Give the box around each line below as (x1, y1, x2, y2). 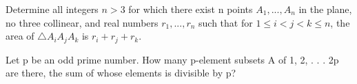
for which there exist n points (128, 2, 253, 16)
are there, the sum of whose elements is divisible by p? (6, 66, 236, 80)
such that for (198, 15, 253, 29)
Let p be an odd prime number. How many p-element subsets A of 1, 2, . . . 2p (6, 52, 339, 66)
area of (6, 29, 34, 43)
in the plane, (298, 2, 352, 16)
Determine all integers (6, 2, 99, 16)
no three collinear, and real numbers (6, 15, 159, 29)
